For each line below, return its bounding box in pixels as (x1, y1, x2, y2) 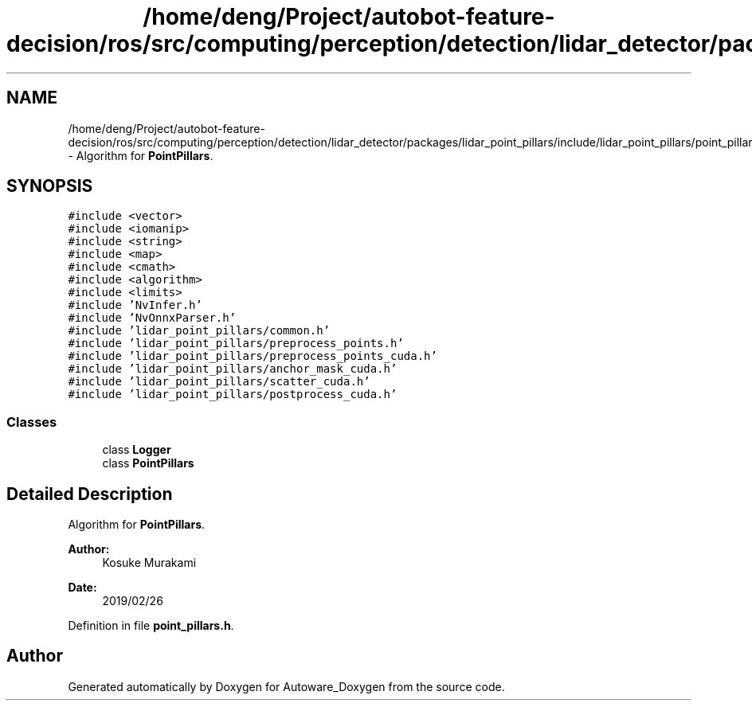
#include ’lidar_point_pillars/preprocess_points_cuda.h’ (68, 350, 437, 363)
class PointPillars (102, 456, 194, 471)
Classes (6, 413, 57, 430)
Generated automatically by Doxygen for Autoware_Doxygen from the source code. (68, 679, 505, 693)
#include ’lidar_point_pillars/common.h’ (68, 324, 331, 338)
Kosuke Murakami (102, 556, 197, 570)
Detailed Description (6, 483, 173, 504)
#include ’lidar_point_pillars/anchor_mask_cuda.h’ (68, 362, 398, 376)
